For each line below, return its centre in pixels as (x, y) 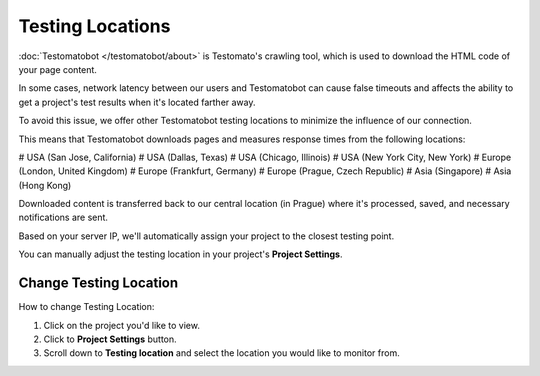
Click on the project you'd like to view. (121, 325)
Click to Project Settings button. (110, 339)
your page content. (57, 69)
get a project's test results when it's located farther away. (137, 102)
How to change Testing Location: (86, 307)
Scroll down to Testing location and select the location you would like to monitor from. (221, 353)
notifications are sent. (63, 217)
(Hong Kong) (45, 185)
